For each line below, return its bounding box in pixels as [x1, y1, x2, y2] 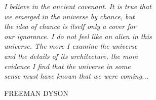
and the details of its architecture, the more [4, 50, 138, 61]
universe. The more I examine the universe [4, 41, 138, 51]
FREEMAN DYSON [4, 87, 68, 98]
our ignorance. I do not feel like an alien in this [4, 30, 152, 41]
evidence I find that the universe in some [4, 60, 131, 71]
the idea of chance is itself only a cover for [4, 21, 136, 31]
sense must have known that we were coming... [4, 71, 148, 81]
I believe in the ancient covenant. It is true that [4, 1, 151, 11]
